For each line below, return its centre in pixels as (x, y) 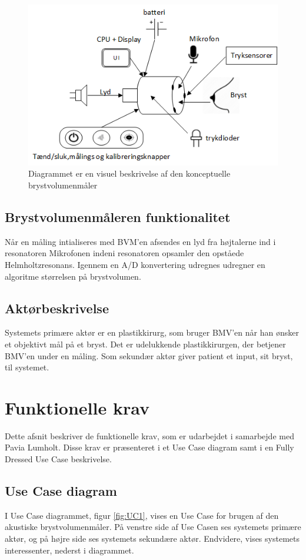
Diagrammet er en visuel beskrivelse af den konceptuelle (129, 173)
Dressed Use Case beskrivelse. (58, 459)
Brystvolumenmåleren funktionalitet (118, 216)
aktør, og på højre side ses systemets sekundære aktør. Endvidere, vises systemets (152, 538)
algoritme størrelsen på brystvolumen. (73, 276)
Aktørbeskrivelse (57, 308)
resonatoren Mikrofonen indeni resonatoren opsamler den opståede (124, 253)
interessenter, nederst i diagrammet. (69, 550)
